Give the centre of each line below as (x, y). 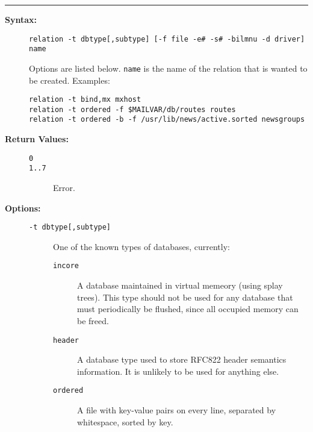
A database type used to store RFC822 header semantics (182, 359)
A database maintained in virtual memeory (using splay (180, 285)
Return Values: (37, 139)
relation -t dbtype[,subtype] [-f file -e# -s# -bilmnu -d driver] (167, 39)
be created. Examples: (70, 80)
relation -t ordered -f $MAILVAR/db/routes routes (132, 109)
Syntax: (21, 19)
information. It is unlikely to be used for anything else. (178, 371)
